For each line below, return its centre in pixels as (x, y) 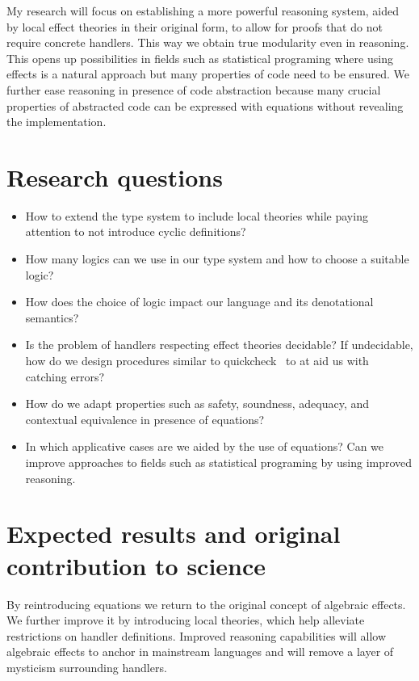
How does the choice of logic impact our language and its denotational (199, 302)
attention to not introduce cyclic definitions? (136, 231)
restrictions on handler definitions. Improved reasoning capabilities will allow (197, 635)
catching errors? (65, 376)
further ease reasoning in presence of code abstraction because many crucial (194, 89)
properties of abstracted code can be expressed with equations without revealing (205, 105)
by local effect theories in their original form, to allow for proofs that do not (195, 26)
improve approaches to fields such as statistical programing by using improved (219, 462)
